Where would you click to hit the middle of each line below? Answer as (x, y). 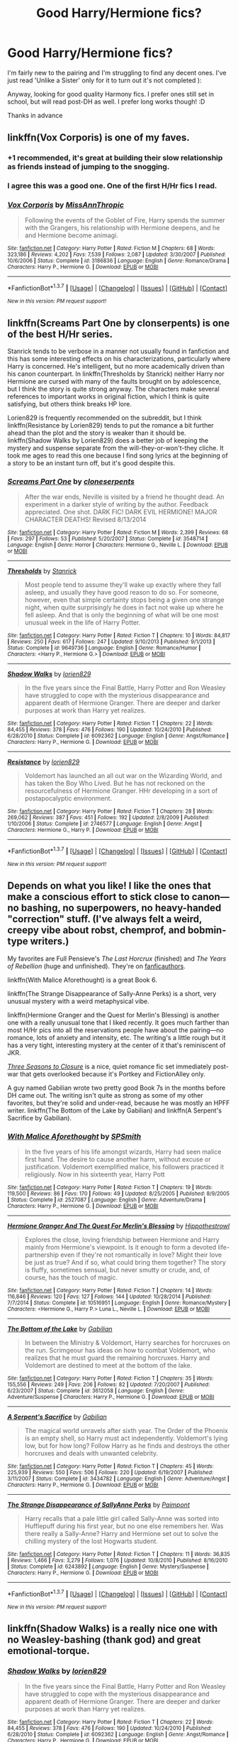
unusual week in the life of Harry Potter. (83, 622)
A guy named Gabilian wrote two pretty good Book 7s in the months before (117, 1088)
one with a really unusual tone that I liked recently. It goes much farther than (118, 1022)
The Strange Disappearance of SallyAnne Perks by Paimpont (98, 1505)
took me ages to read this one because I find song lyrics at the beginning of (118, 455)
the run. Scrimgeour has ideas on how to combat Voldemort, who (120, 1350)
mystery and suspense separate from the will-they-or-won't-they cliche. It (116, 448)
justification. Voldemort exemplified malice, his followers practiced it (124, 1167)
